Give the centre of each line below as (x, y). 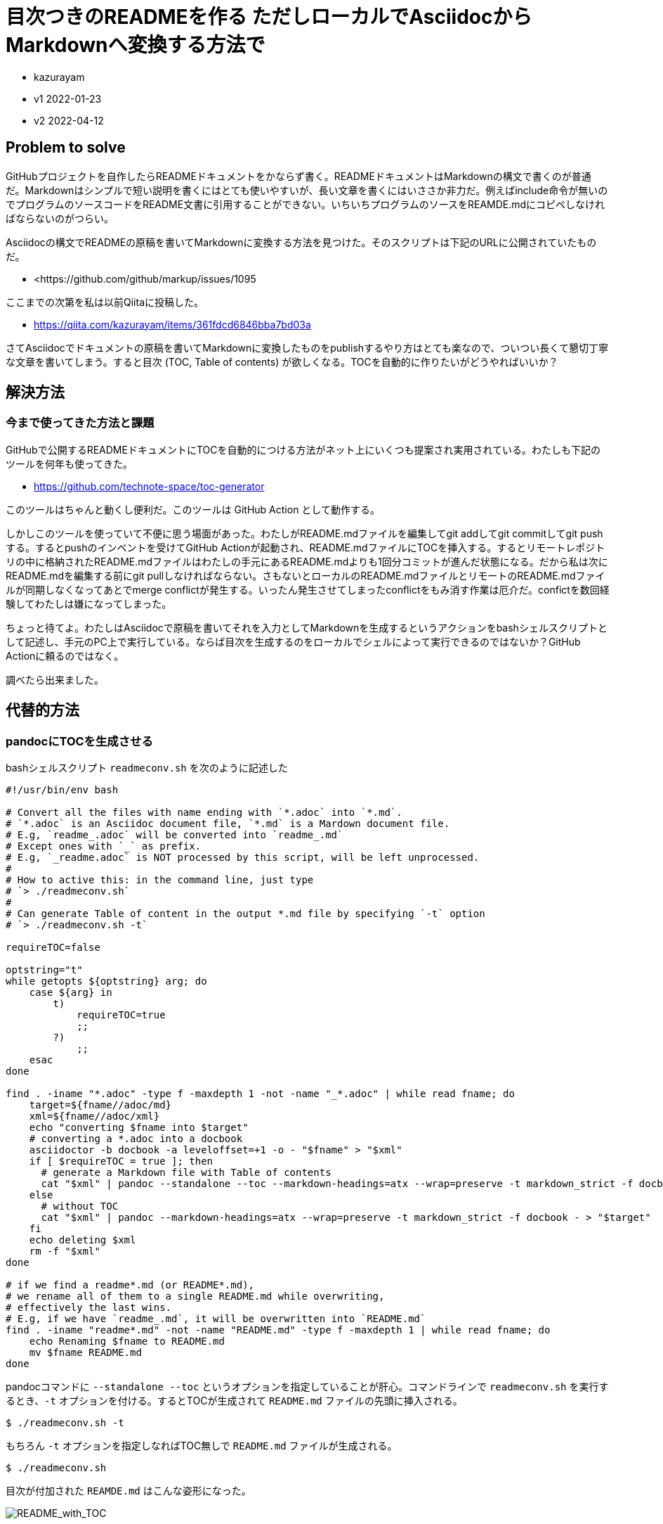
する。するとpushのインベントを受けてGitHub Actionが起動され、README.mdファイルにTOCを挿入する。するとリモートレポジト (306, 547)
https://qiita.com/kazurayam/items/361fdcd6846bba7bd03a (172, 324)
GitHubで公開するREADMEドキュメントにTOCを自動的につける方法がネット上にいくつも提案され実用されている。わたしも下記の (303, 449)
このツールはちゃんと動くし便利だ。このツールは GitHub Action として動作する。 (193, 509)
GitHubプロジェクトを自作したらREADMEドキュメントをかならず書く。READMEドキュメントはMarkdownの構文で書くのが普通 (298, 176)
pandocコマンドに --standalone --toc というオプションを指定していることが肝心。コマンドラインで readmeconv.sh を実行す (307, 1387)
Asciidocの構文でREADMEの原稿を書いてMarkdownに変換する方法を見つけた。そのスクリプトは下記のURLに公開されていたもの (301, 242)
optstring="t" (44, 970)
